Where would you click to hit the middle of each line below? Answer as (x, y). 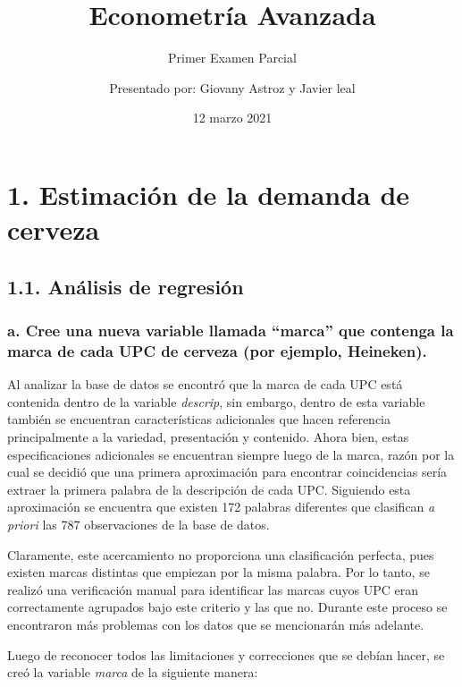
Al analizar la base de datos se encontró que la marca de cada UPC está (205, 384)
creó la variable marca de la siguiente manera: (133, 672)
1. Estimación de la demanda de (209, 194)
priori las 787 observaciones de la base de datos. (139, 524)
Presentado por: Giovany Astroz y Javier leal (232, 87)
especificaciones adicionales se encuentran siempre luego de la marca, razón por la (231, 454)
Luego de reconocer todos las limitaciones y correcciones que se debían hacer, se (226, 654)
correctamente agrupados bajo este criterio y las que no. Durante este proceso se (227, 607)
